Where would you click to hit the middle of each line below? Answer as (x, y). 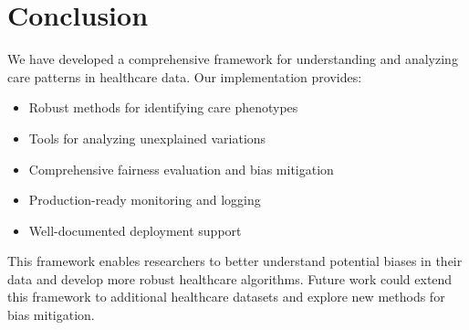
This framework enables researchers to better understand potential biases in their (235, 261)
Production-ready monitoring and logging (145, 200)
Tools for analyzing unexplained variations (147, 138)
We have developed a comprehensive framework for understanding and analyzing (233, 59)
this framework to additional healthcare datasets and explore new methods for (226, 297)
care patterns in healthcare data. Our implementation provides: (185, 76)
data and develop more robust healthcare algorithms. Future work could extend (230, 278)
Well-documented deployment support (135, 230)
